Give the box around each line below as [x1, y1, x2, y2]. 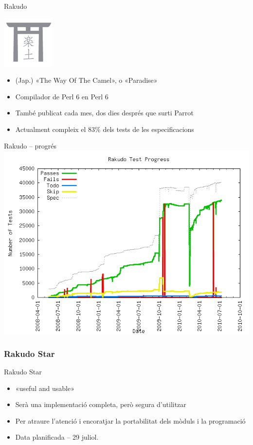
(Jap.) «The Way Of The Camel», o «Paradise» [15, 75, 158, 85]
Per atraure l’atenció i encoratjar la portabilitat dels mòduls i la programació [15, 415, 246, 426]
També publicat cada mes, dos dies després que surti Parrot [15, 108, 194, 118]
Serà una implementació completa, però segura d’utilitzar [15, 399, 186, 409]
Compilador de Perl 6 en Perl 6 [15, 91, 108, 101]
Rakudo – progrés [4, 140, 57, 150]
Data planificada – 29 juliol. [15, 432, 99, 442]
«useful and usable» [15, 383, 74, 393]
